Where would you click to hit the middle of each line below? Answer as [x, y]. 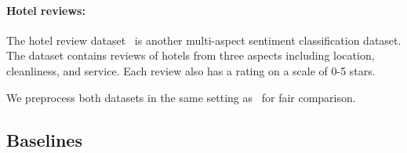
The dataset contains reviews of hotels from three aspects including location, [191, 55]
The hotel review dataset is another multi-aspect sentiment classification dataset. [204, 40]
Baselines [44, 139]
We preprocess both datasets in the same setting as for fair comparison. [181, 97]
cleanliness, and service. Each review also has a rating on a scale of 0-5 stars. [191, 70]
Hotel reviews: [46, 10]
